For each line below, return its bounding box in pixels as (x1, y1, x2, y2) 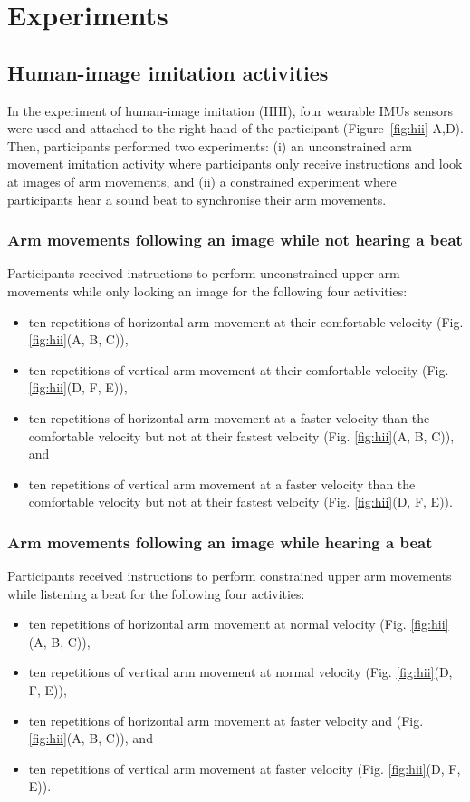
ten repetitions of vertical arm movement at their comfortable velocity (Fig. (28, 360, 449, 379)
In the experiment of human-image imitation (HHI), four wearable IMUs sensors (7, 101, 454, 120)
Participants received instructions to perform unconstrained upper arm (7, 264, 400, 283)
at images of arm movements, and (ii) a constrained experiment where (7, 171, 397, 190)
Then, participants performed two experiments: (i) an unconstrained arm (7, 136, 412, 155)
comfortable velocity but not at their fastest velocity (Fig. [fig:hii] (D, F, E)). (28, 492, 453, 511)
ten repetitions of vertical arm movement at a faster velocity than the (28, 474, 416, 493)
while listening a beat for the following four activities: (7, 584, 305, 603)
